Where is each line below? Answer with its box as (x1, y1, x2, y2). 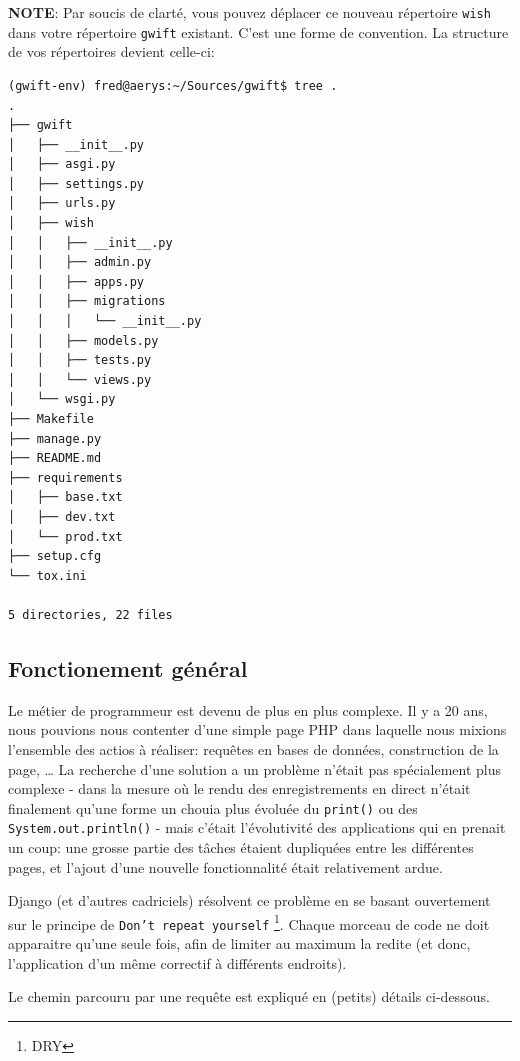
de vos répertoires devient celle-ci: (8, 41, 215, 62)
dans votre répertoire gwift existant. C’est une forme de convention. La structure (8, 21, 509, 42)
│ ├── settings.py (8, 176, 145, 191)
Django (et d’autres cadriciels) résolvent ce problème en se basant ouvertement (8, 890, 491, 911)
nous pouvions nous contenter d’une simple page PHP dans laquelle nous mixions (8, 719, 507, 740)
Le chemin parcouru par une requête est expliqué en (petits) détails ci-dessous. (8, 986, 490, 1007)
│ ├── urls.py (8, 196, 116, 211)
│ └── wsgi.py (8, 392, 116, 407)
